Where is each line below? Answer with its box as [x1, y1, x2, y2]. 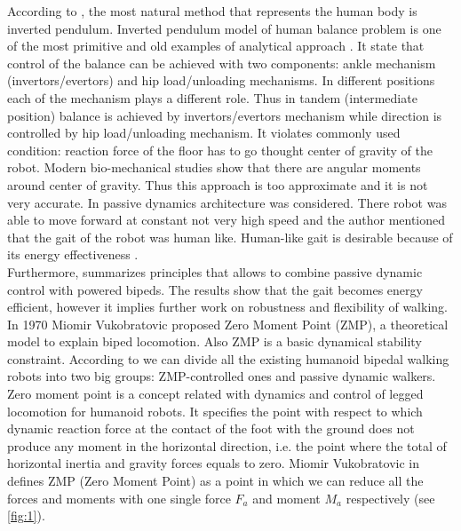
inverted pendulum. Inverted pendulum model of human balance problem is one [7, 19, 441, 37]
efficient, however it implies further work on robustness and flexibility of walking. [7, 297, 448, 316]
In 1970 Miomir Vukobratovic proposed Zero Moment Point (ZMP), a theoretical [7, 314, 449, 333]
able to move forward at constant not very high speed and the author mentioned [7, 210, 446, 229]
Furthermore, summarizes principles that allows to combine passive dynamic [7, 262, 423, 281]
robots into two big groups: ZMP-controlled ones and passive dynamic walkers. [7, 367, 436, 385]
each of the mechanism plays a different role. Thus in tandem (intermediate [7, 88, 417, 107]
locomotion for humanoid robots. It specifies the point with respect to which [7, 401, 423, 420]
